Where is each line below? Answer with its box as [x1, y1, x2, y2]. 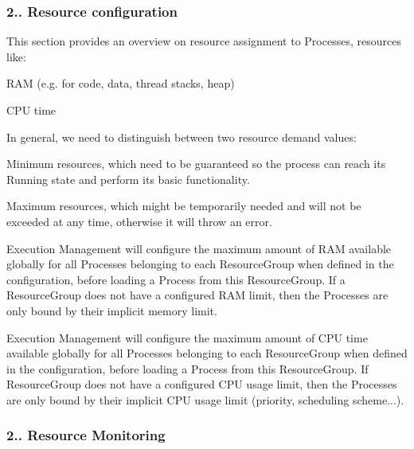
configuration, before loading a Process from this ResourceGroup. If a [6, 271, 346, 287]
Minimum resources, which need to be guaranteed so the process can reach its [6, 155, 386, 172]
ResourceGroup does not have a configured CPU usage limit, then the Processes [6, 376, 397, 392]
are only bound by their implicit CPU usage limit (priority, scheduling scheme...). [6, 391, 404, 408]
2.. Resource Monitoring [6, 425, 166, 445]
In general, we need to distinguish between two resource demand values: [6, 128, 357, 145]
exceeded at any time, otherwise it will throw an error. [6, 213, 272, 229]
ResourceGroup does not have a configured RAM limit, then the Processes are [6, 287, 389, 303]
